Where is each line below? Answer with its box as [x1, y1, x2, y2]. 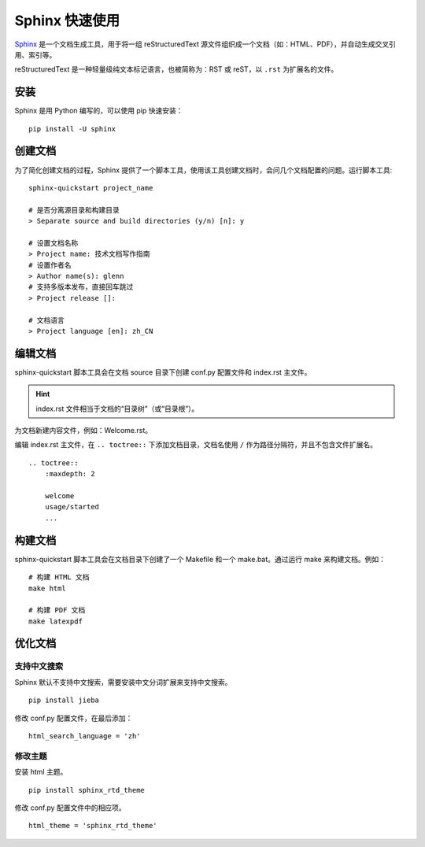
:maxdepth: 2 [44, 469, 95, 479]
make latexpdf [28, 616, 83, 626]
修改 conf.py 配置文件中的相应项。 [14, 803, 126, 812]
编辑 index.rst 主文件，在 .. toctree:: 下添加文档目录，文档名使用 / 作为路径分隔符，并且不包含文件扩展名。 [14, 440, 378, 449]
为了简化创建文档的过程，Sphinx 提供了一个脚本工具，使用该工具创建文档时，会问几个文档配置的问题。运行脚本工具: [14, 165, 393, 175]
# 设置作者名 [28, 261, 72, 269]
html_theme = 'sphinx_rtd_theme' [28, 821, 157, 830]
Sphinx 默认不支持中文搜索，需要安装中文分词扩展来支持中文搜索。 [14, 677, 232, 686]
